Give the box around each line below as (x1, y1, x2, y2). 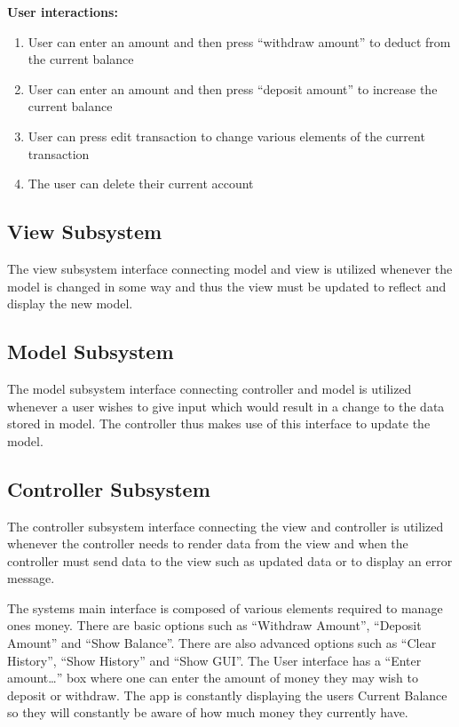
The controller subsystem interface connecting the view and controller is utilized (7, 516, 444, 535)
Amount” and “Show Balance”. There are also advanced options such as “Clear (7, 634, 437, 652)
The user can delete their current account (28, 174, 254, 193)
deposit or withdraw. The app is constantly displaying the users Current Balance (7, 685, 447, 704)
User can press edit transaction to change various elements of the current (28, 126, 425, 145)
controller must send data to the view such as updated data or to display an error (7, 551, 453, 570)
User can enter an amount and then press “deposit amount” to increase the (28, 79, 438, 98)
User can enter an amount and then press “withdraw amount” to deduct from (28, 32, 451, 51)
